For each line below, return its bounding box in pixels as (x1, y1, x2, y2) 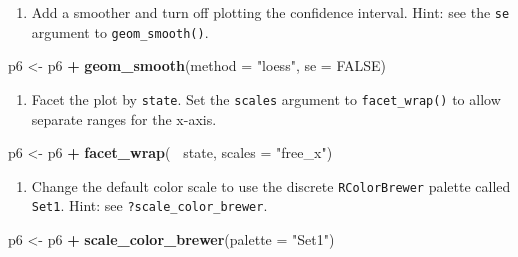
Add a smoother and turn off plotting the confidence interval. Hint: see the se (31, 2, 510, 22)
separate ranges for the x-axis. (31, 108, 217, 129)
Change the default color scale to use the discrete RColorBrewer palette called (31, 175, 511, 196)
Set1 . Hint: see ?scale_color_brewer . (31, 195, 268, 216)
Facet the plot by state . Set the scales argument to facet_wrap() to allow (31, 88, 501, 109)
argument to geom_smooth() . (31, 21, 209, 42)
